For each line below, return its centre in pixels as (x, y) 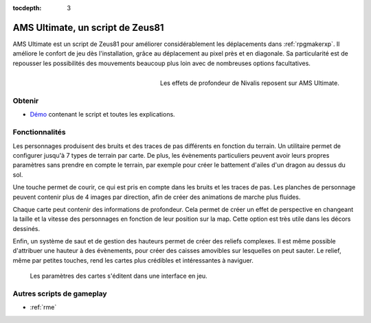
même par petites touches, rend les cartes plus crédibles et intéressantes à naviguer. (133, 260)
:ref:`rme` (43, 307)
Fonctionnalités (39, 132)
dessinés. (26, 228)
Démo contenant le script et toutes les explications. (102, 115)
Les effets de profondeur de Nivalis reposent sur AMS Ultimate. (250, 83)
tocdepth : (27, 8)
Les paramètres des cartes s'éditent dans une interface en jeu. (119, 276)
